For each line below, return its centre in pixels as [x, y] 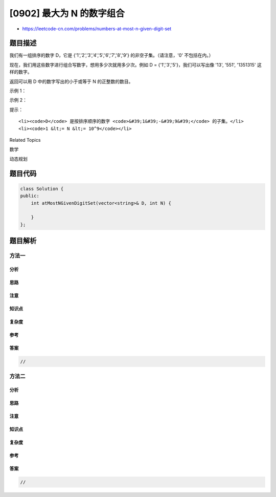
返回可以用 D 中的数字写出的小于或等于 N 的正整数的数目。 [71, 81]
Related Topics [25, 140]
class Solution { [42, 189]
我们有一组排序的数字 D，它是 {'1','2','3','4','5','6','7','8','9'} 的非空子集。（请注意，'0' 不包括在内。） [111, 55]
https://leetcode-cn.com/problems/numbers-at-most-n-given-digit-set [97, 29]
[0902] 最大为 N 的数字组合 [67, 13]
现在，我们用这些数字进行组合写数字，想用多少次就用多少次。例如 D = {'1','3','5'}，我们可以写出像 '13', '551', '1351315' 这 [135, 64]
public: [30, 196]
